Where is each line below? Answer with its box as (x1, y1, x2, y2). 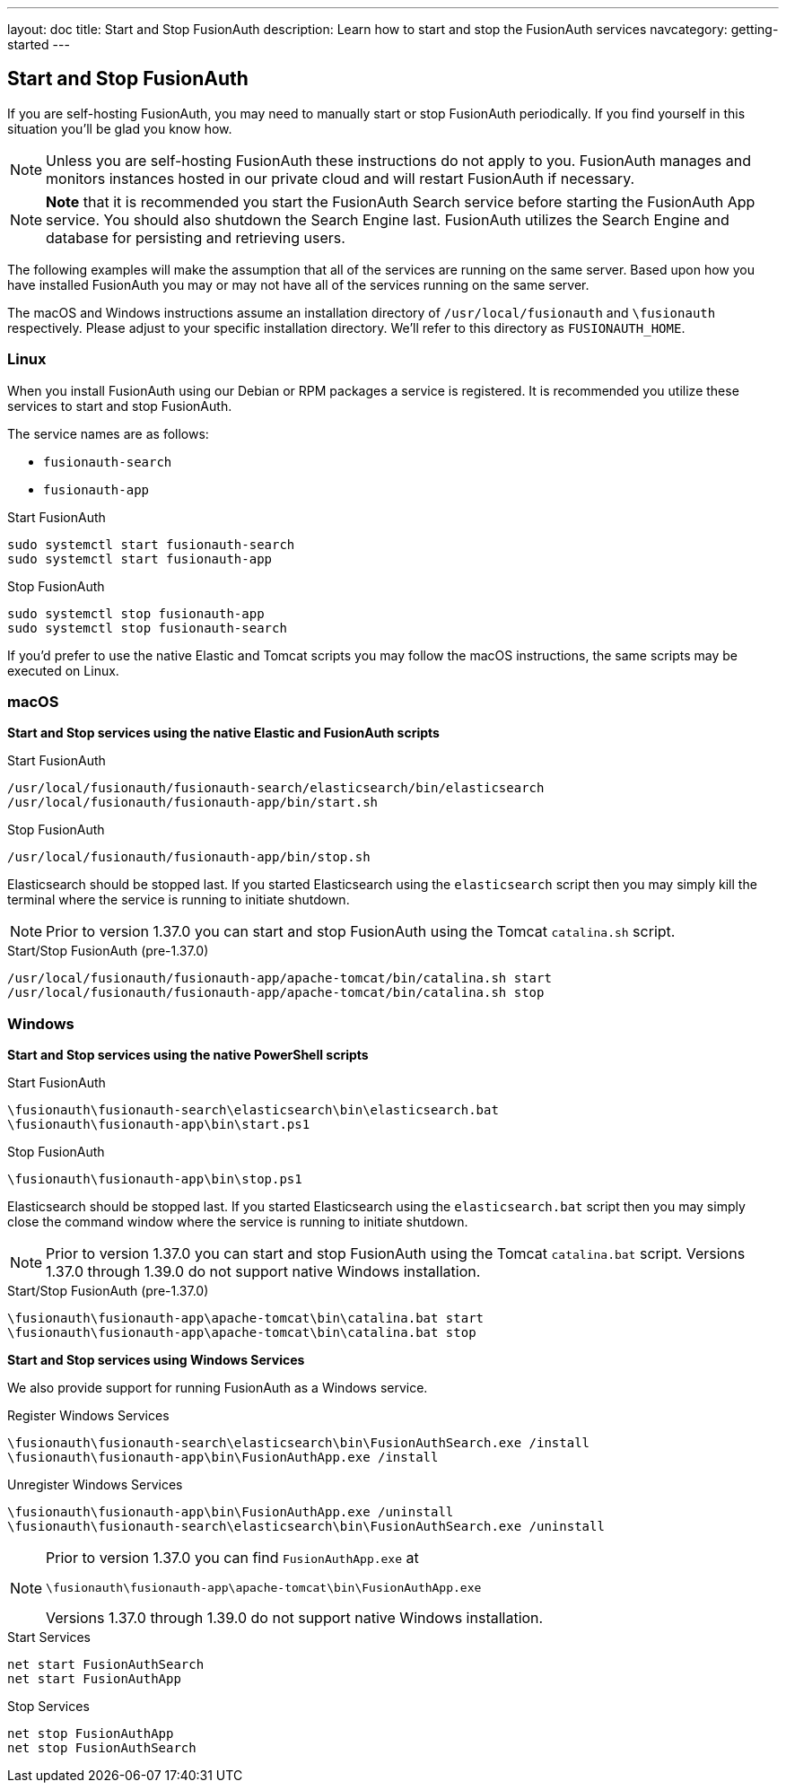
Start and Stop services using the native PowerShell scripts (7, 1047, 369, 1063)
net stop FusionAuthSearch (7, 1741, 196, 1756)
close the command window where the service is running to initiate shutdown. (7, 1214, 468, 1230)
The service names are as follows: (7, 425, 209, 441)
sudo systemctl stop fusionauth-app (7, 606, 265, 621)
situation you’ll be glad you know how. (7, 120, 232, 136)
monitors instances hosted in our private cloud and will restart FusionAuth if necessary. (46, 169, 635, 188)
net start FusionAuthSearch (7, 1657, 205, 1672)
